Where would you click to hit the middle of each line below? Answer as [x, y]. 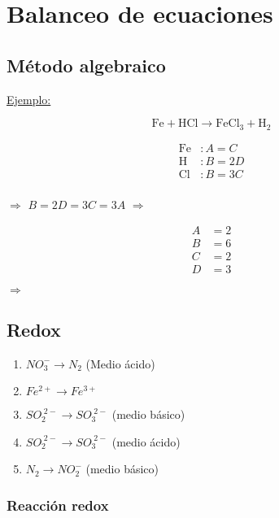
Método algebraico [86, 65]
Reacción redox [58, 505]
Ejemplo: [29, 99]
